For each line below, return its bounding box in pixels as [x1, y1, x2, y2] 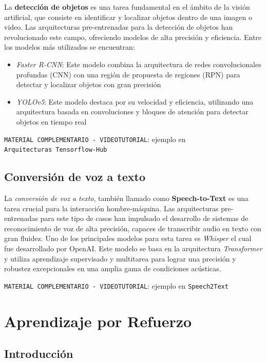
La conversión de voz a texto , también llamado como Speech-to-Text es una [4, 193, 249, 204]
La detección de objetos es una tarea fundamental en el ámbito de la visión [4, 2, 250, 12]
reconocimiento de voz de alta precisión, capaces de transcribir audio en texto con [4, 223, 261, 233]
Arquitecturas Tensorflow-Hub [4, 146, 107, 154]
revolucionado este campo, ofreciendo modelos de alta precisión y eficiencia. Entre [4, 31, 262, 42]
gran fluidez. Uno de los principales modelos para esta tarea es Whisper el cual [4, 233, 252, 244]
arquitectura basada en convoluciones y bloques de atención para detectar [16, 106, 249, 117]
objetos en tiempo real [16, 116, 87, 127]
